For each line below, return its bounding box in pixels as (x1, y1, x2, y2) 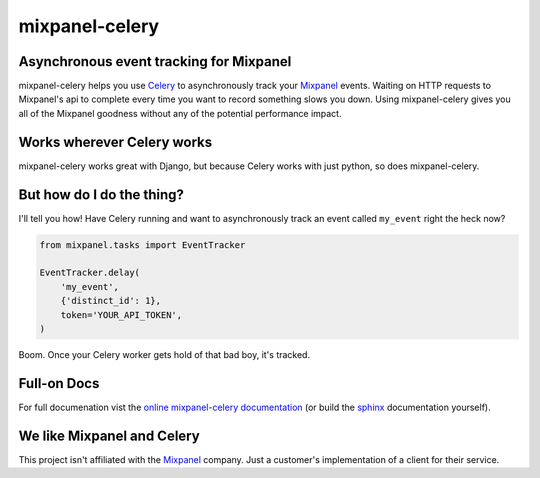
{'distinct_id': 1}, (60, 295, 162, 307)
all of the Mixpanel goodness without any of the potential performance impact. (18, 107, 342, 119)
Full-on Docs (18, 375, 100, 392)
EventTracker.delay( (39, 267, 140, 279)
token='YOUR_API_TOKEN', (60, 309, 183, 320)
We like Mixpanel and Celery (18, 427, 200, 444)
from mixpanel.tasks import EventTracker (39, 239, 246, 250)
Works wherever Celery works (18, 133, 213, 150)
